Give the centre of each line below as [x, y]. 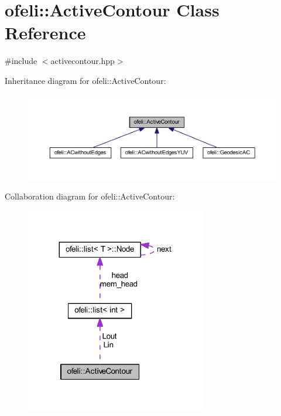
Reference [45, 33]
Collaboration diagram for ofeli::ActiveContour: [90, 196]
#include [21, 61]
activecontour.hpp [83, 61]
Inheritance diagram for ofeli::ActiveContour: [85, 80]
